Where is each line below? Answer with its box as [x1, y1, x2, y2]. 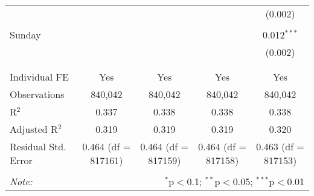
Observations [10, 87, 65, 101]
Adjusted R [10, 122, 58, 136]
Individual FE [10, 70, 69, 84]
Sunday [10, 28, 41, 41]
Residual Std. [10, 139, 66, 153]
